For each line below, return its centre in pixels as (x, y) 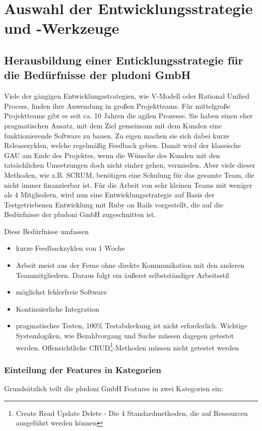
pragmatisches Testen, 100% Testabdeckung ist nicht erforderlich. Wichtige (132, 326)
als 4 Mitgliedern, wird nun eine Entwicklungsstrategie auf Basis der (109, 195)
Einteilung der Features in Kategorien (83, 369)
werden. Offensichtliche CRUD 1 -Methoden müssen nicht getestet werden (127, 346)
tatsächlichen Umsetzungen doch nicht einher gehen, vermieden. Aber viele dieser (130, 165)
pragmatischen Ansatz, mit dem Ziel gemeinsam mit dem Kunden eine (113, 125)
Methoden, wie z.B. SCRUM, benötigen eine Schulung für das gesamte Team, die (129, 174)
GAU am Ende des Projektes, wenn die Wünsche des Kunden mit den (112, 155)
